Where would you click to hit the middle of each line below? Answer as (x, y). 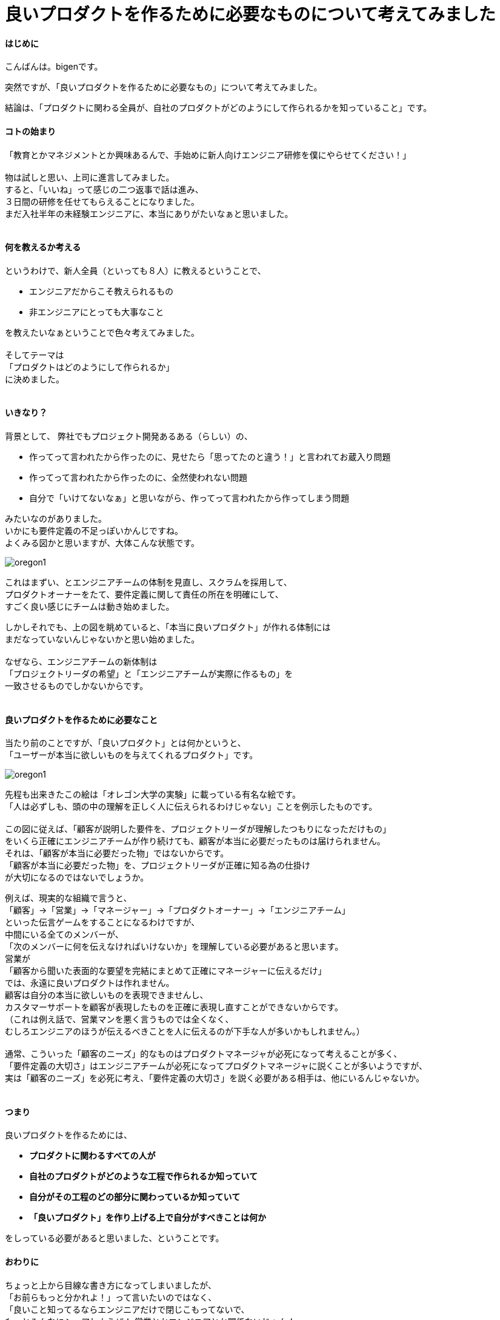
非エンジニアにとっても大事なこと (97, 312)
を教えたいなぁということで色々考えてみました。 (102, 332)
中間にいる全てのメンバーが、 (64, 935)
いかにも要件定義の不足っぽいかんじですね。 (94, 531)
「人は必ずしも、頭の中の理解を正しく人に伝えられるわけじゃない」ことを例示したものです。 (191, 807)
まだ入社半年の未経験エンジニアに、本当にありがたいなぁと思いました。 (149, 213)
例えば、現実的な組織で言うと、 (68, 898)
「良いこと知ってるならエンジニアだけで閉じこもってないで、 (127, 1309)
